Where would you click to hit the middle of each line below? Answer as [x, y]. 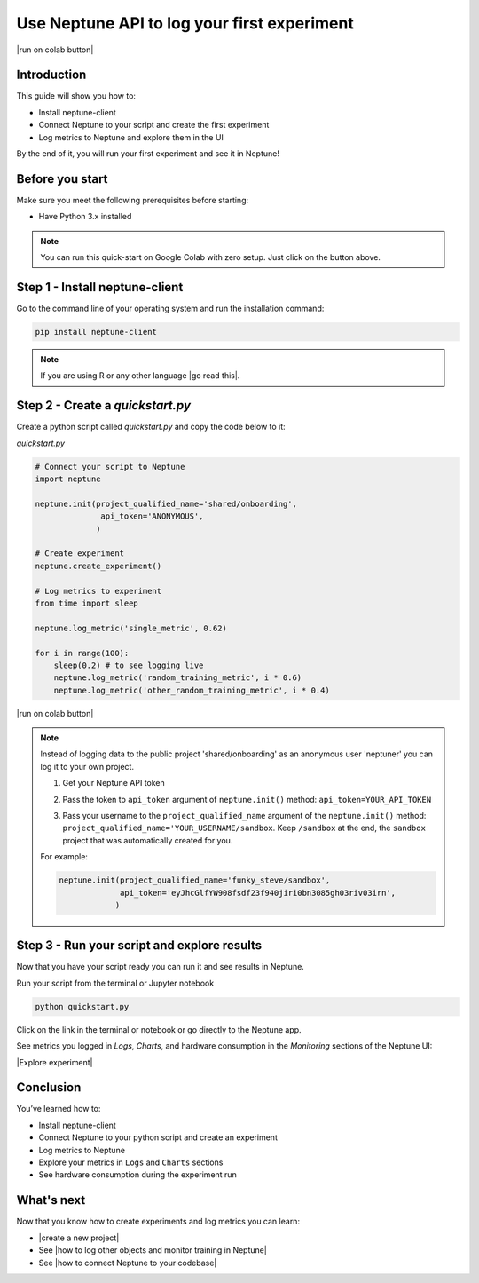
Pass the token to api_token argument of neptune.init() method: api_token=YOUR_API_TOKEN [247, 799]
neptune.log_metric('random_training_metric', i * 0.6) [178, 678]
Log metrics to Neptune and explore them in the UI [131, 137]
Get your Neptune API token [114, 783]
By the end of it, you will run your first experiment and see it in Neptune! [148, 154]
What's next [51, 1200]
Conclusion [49, 1088]
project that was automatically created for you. [148, 840]
